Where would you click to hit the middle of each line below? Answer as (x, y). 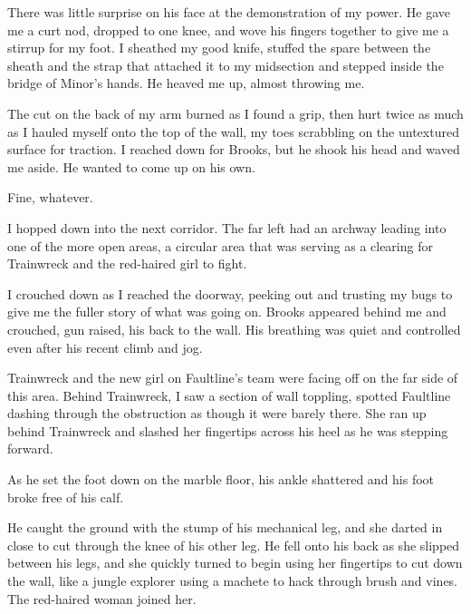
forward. (30, 448)
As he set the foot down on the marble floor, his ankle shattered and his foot (221, 479)
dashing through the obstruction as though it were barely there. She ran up (217, 413)
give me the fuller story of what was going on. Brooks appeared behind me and (227, 312)
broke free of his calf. (66, 497)
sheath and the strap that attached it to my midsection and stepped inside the (226, 65)
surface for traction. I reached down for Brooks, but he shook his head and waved (234, 149)
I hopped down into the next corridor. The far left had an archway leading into (227, 227)
